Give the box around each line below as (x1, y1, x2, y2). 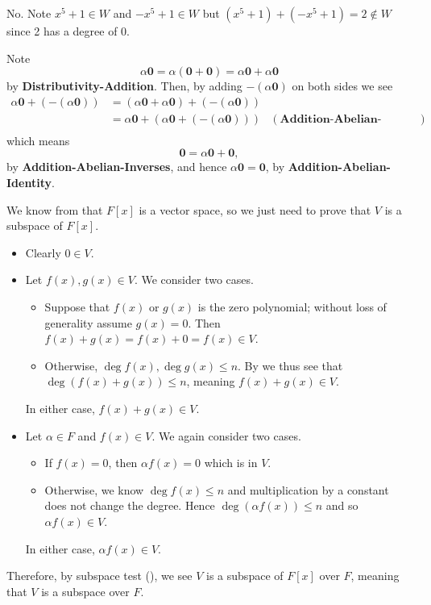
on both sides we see (292, 77, 393, 94)
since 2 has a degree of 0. (6, 23, 130, 39)
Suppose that (44, 298, 110, 315)
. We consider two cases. (134, 271, 254, 288)
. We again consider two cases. (151, 427, 301, 444)
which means (6, 131, 70, 148)
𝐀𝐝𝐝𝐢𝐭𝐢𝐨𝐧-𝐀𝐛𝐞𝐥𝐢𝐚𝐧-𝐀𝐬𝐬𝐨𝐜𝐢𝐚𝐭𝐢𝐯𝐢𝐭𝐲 (280, 113, 382, 125)
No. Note (6, 5, 52, 21)
